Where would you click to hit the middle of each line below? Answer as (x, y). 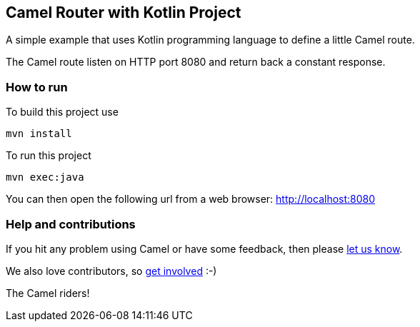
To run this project (49, 156)
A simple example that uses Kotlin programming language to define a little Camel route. (210, 40)
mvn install (39, 134)
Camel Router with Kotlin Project (124, 12)
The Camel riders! (48, 293)
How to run (37, 87)
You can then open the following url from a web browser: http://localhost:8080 (191, 199)
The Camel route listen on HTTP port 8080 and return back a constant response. (196, 62)
